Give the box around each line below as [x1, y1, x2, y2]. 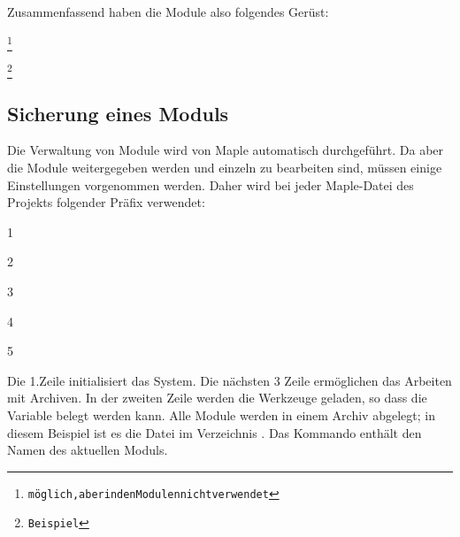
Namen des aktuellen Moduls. [7, 441, 168, 459]
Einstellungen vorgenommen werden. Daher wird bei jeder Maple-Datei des [7, 175, 414, 194]
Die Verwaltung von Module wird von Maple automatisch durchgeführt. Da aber [7, 141, 444, 159]
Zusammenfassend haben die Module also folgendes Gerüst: [7, 3, 329, 20]
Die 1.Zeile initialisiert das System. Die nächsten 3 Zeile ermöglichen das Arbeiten [7, 371, 452, 389]
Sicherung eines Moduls [7, 99, 229, 127]
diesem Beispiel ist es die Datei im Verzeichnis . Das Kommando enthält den [7, 423, 422, 441]
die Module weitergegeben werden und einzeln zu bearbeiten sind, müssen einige [7, 158, 442, 177]
